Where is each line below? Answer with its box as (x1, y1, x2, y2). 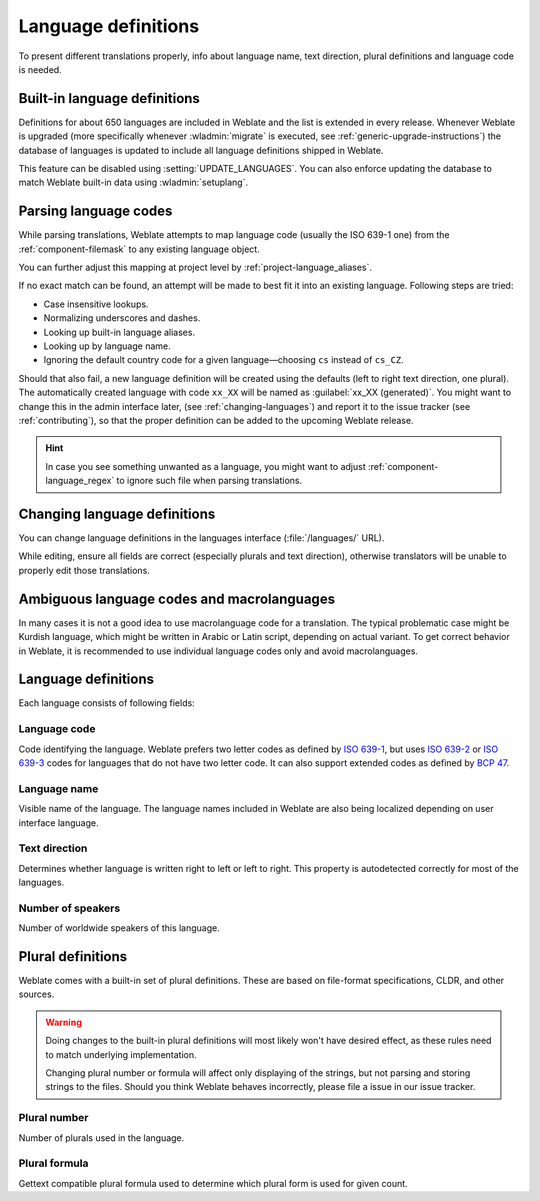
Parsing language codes (18, 203, 173, 220)
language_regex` (45, 475, 115, 487)
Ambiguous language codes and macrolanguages (18, 590, 335, 607)
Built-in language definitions (18, 90, 200, 107)
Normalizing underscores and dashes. (43, 312, 201, 324)
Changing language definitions (18, 505, 216, 522)
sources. (18, 988, 55, 1000)
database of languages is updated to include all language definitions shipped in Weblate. (18, 144, 384, 156)
